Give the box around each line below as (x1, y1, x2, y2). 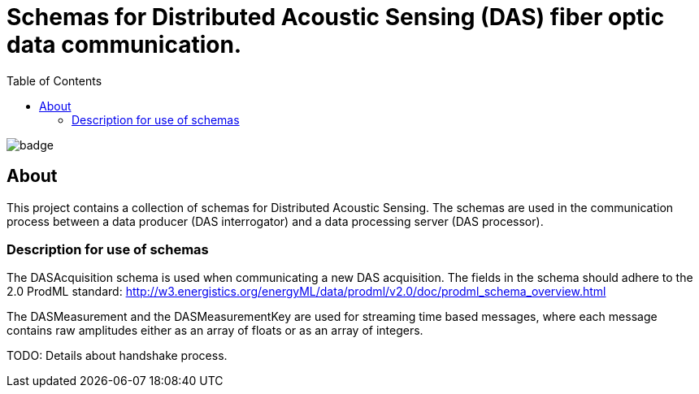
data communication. (7, 31, 242, 58)
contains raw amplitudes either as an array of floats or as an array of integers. (7, 323, 423, 338)
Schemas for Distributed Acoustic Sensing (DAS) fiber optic (7, 3, 665, 31)
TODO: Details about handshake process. (7, 349, 228, 363)
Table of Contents (7, 73, 102, 88)
